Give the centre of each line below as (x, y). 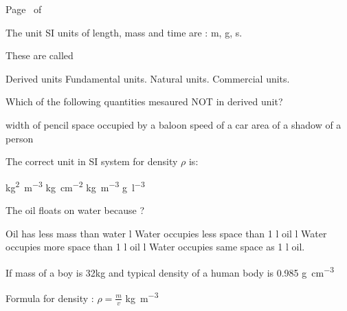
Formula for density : (50, 298)
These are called (40, 55)
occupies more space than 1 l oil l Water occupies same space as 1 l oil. (155, 247)
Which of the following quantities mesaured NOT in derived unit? (144, 101)
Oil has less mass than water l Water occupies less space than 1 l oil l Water (166, 233)
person (20, 138)
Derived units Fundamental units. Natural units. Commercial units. (148, 78)
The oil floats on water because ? (75, 210)
